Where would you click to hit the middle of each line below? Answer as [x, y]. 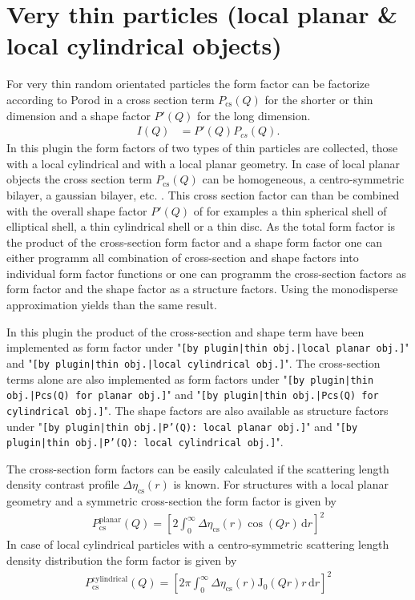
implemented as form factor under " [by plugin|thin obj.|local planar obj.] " [208, 347]
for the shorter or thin [319, 99]
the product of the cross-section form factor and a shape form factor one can [195, 242]
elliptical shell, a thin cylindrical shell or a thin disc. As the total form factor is [201, 226]
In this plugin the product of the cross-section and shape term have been [185, 331]
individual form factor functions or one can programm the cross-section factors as [206, 273]
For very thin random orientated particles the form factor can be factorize [188, 84]
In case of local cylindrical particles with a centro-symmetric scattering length [198, 544]
